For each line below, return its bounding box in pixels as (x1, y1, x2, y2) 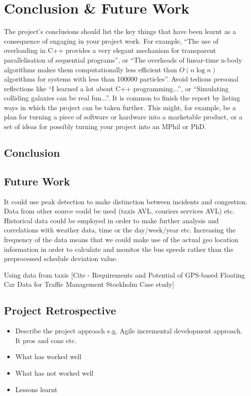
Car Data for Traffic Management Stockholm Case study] (4, 279, 174, 289)
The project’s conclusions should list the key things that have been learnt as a (4, 26, 236, 36)
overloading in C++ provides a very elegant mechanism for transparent (4, 45, 216, 55)
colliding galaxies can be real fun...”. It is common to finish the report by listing (4, 93, 240, 103)
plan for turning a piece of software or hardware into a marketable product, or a (4, 112, 243, 122)
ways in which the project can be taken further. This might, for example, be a (4, 102, 236, 112)
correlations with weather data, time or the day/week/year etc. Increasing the (4, 225, 236, 235)
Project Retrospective (4, 303, 117, 318)
